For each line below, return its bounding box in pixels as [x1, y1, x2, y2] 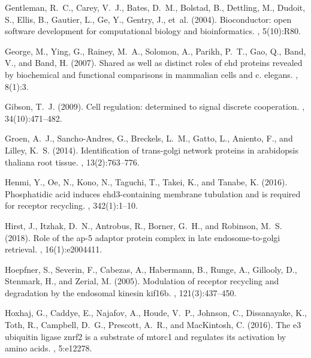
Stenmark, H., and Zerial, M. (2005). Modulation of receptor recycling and [5, 275, 279, 287]
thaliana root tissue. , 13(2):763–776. [5, 155, 140, 168]
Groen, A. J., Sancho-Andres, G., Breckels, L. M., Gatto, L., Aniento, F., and [5, 132, 293, 145]
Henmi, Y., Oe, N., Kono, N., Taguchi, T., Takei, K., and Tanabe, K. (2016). [5, 176, 288, 188]
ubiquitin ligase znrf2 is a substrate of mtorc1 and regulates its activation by [5, 330, 286, 342]
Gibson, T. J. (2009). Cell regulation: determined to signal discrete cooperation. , [5, 100, 305, 113]
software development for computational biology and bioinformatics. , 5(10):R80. [5, 25, 301, 37]
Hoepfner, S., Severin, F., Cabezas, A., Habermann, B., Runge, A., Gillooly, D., [5, 263, 297, 275]
